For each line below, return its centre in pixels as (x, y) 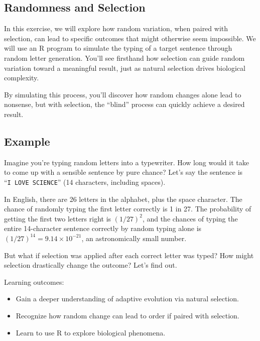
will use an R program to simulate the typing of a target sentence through (118, 48)
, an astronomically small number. (134, 238)
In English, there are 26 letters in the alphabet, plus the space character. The (123, 199)
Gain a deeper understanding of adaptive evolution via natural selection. (127, 299)
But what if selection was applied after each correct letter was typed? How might (129, 255)
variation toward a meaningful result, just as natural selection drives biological (125, 68)
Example (27, 141)
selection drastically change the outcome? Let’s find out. (91, 265)
